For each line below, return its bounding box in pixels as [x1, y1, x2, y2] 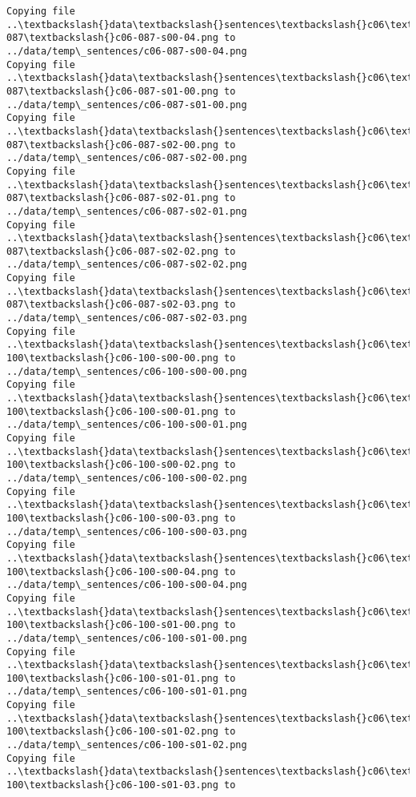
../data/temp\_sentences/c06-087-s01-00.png [6, 99, 247, 111]
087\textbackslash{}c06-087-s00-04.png [6, 32, 218, 44]
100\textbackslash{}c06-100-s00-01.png [6, 405, 218, 417]
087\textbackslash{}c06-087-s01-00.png [6, 85, 218, 97]
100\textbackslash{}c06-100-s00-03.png [6, 512, 218, 524]
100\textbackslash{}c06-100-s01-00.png [6, 619, 218, 631]
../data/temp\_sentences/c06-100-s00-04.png [6, 579, 247, 591]
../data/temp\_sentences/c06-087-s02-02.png [6, 259, 247, 271]
